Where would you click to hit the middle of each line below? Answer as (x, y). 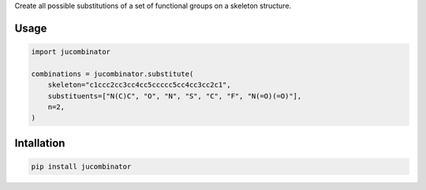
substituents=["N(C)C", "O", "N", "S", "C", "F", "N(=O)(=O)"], (175, 96)
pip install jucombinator (81, 166)
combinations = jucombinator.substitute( (112, 74)
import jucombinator (71, 52)
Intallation (40, 143)
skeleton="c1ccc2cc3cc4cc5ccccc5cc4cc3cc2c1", (140, 85)
